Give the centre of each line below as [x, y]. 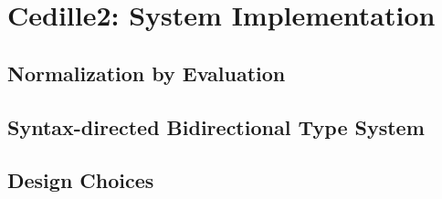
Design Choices [81, 180]
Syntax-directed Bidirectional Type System [216, 126]
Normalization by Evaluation [147, 73]
